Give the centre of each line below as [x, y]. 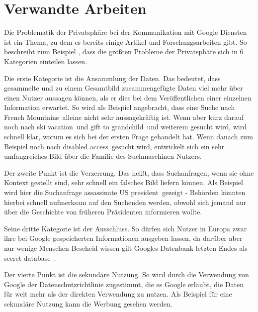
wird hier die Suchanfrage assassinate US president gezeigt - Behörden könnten [125, 192]
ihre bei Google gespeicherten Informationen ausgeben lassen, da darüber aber [123, 238]
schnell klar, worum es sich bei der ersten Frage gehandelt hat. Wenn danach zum [129, 137]
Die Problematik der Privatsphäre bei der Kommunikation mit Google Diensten [126, 32]
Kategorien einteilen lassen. [46, 61]
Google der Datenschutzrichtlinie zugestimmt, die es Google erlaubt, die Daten [124, 284]
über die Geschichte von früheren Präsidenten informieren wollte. [103, 212]
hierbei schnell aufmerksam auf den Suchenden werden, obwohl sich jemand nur [125, 202]
